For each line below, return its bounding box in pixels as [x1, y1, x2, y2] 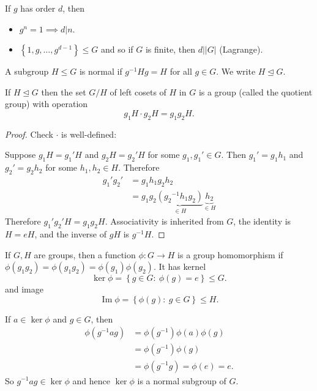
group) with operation [5, 97, 88, 110]
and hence [72, 374, 110, 387]
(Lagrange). [219, 43, 263, 56]
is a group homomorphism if [177, 248, 283, 261]
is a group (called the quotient [198, 85, 313, 98]
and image [5, 283, 43, 296]
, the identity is [233, 215, 291, 228]
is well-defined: [61, 127, 117, 140]
